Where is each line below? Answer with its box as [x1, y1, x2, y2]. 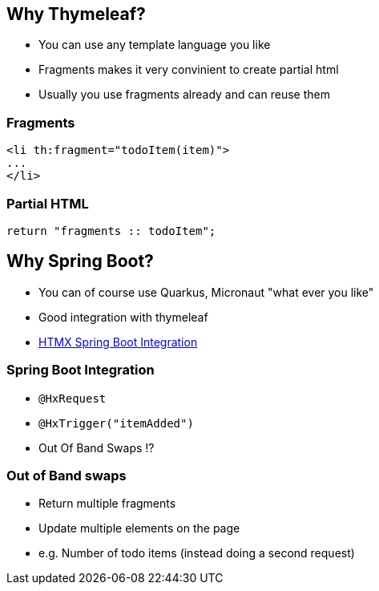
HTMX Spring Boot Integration [38, 334, 198, 349]
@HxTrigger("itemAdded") [38, 416, 194, 430]
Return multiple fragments [38, 496, 176, 511]
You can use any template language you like [38, 38, 271, 52]
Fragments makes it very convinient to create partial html [38, 63, 339, 77]
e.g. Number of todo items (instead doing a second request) [38, 546, 355, 561]
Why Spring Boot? [6, 251, 154, 272]
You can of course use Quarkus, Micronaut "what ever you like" [38, 285, 374, 299]
